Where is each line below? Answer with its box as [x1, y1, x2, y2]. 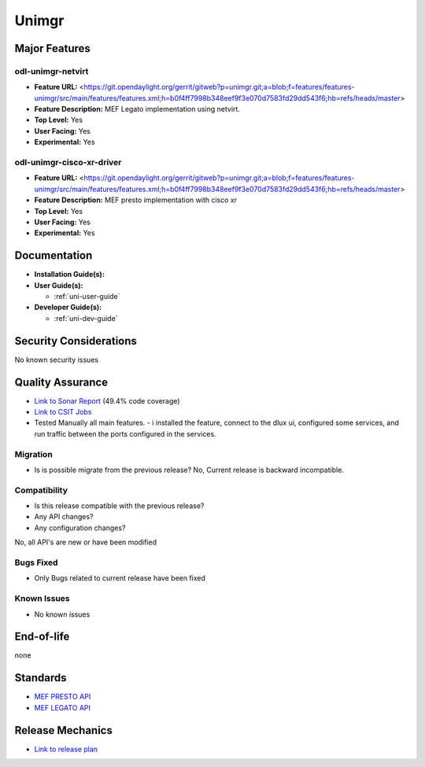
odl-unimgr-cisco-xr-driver [14, 157, 122, 168]
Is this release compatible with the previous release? [34, 501, 205, 511]
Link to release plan [34, 744, 98, 754]
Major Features [14, 42, 91, 55]
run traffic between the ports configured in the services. [34, 429, 216, 438]
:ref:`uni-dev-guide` [54, 313, 118, 323]
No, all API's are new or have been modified [14, 537, 157, 547]
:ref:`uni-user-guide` [54, 292, 120, 301]
